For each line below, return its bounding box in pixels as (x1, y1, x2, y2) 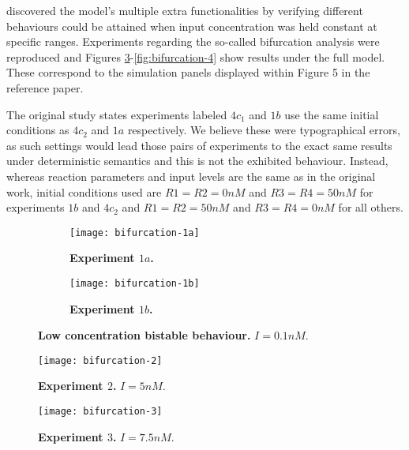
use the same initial (284, 106, 379, 122)
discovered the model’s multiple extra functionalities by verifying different (6, 2, 363, 18)
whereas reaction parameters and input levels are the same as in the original (6, 167, 376, 184)
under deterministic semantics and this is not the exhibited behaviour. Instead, (6, 152, 388, 169)
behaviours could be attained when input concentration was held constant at (6, 17, 377, 34)
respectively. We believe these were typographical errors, (127, 122, 400, 138)
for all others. (338, 199, 403, 216)
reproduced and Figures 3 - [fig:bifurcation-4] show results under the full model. (6, 48, 385, 65)
